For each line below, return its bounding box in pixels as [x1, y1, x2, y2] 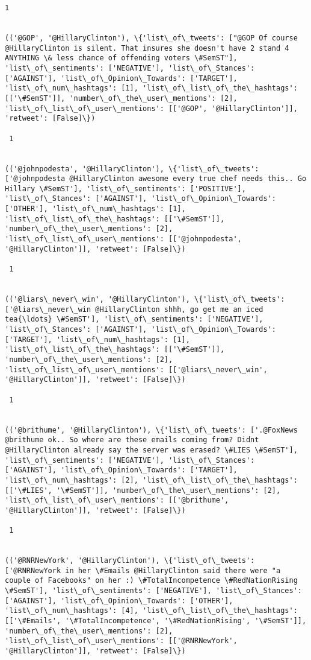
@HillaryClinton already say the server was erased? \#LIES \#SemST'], [5, 445, 298, 454]
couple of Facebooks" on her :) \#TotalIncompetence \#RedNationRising [5, 576, 298, 585]
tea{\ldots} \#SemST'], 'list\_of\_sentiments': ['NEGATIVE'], [5, 315, 263, 324]
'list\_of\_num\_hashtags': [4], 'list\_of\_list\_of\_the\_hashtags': [5, 606, 298, 615]
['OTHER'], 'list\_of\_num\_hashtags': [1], [5, 205, 186, 214]
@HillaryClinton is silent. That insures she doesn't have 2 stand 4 [5, 43, 289, 52]
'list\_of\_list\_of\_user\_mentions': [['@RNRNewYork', [5, 636, 238, 646]
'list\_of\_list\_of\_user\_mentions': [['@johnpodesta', [5, 235, 242, 244]
